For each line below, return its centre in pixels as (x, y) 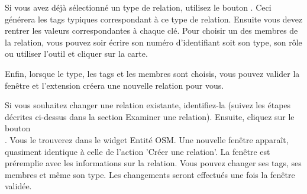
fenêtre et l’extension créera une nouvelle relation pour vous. (114, 85)
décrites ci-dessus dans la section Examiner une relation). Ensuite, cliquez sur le (150, 116)
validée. (18, 186)
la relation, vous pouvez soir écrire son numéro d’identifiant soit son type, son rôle (153, 42)
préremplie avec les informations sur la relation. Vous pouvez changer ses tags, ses (153, 163)
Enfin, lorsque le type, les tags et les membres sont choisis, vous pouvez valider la (152, 73)
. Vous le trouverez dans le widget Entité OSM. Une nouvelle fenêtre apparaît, (147, 139)
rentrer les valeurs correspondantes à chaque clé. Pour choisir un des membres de (151, 30)
